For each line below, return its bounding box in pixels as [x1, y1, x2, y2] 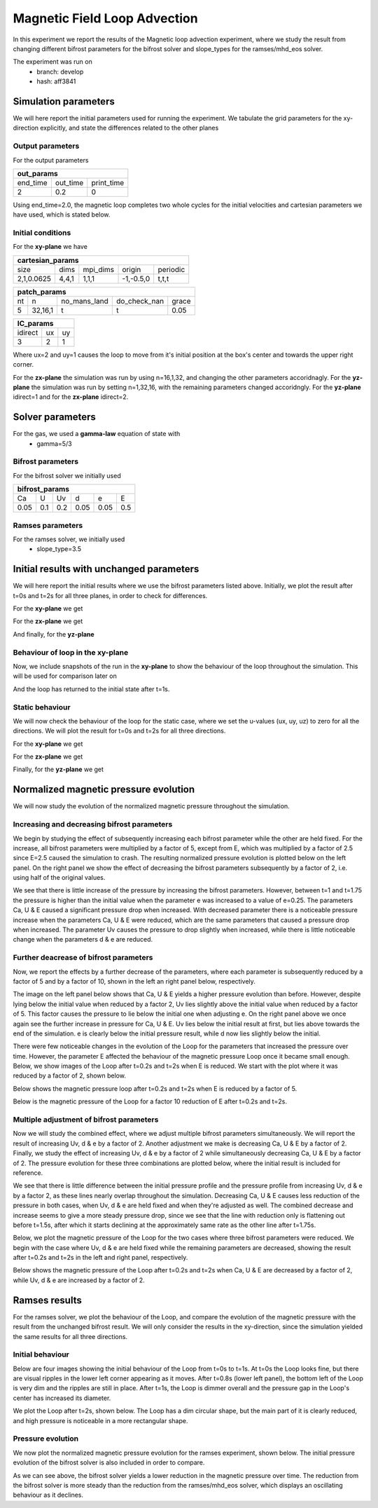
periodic [157, 264, 185, 274]
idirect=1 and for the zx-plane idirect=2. [13, 393, 129, 401]
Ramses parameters [13, 520, 83, 530]
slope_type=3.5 [36, 545, 82, 553]
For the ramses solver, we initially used [13, 535, 125, 543]
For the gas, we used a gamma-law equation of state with [13, 430, 181, 438]
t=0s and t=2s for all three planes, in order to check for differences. [13, 591, 208, 599]
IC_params [17, 318, 54, 328]
